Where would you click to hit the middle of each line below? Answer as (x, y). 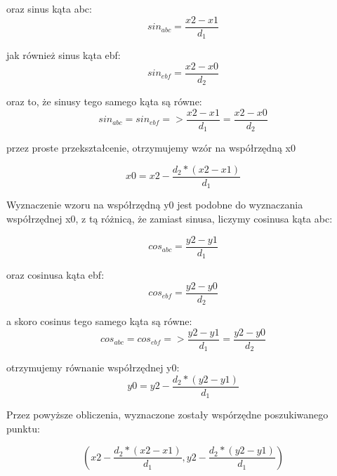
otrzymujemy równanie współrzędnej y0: (93, 368)
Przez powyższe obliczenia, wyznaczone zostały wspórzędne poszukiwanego (167, 415)
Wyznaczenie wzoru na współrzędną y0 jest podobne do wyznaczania (155, 205)
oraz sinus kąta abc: (49, 8)
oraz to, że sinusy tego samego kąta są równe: (104, 101)
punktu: (23, 429)
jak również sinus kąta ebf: (64, 55)
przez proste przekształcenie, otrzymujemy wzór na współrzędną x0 (151, 148)
